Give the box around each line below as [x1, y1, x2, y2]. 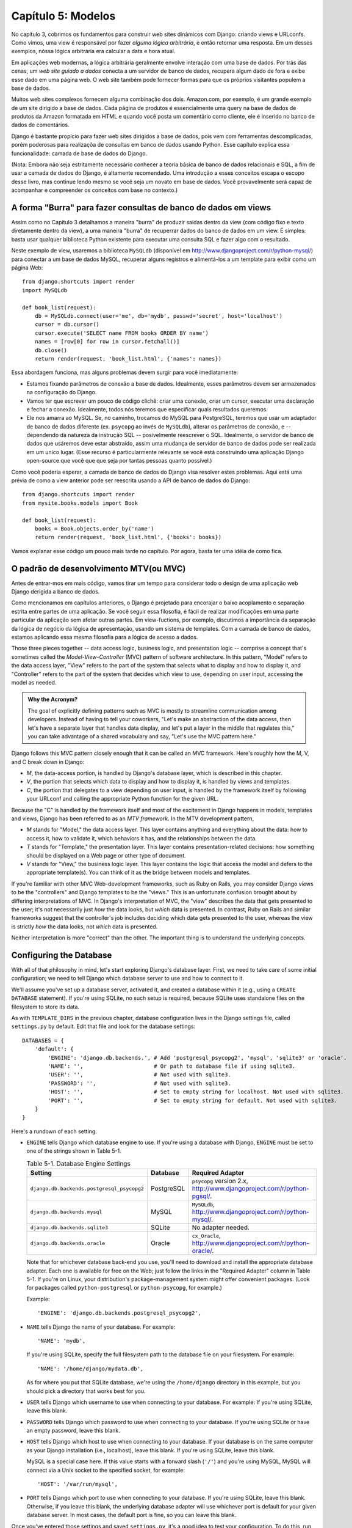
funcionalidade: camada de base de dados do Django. [11, 150, 148, 157]
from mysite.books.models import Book [22, 499, 138, 507]
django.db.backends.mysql [30, 1208, 102, 1215]
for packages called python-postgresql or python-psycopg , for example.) [26, 1284, 223, 1291]
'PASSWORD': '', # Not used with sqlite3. [48, 1079, 231, 1087]
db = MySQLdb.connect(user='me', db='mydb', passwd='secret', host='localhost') [34, 312, 283, 319]
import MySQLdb [22, 287, 68, 293]
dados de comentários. [11, 121, 70, 128]
